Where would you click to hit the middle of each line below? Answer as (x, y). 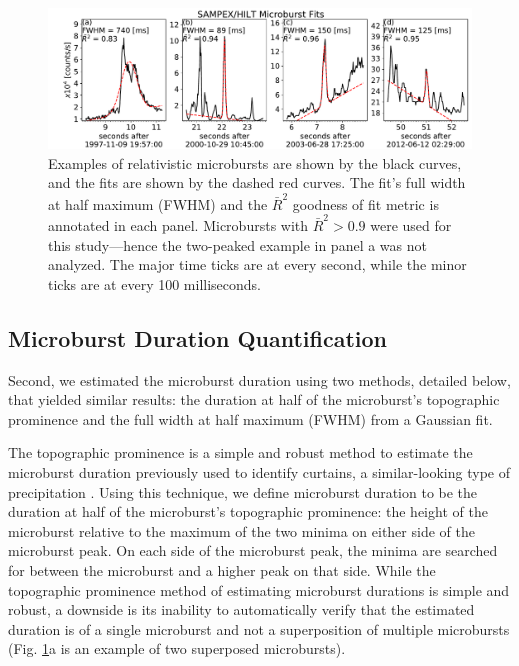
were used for (411, 225)
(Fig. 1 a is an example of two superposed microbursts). (177, 648)
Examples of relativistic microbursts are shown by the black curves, (255, 162)
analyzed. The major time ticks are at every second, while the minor (257, 264)
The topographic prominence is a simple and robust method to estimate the (240, 452)
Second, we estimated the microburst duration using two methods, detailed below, (259, 379)
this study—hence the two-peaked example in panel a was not (237, 244)
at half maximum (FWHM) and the (158, 203)
